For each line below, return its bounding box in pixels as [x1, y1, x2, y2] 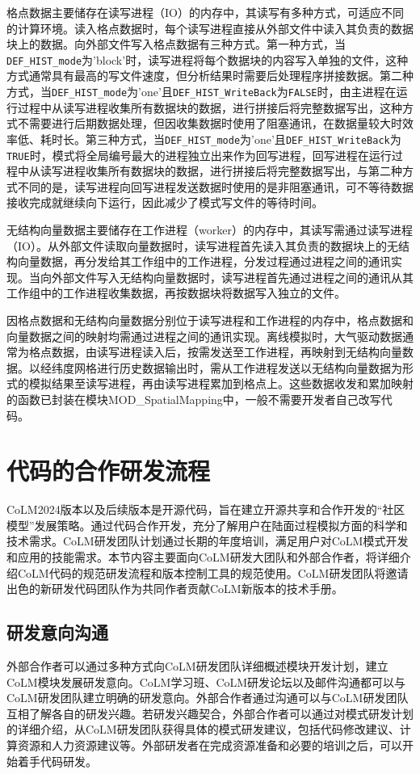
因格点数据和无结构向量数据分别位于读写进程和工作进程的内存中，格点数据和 [6, 311, 414, 328]
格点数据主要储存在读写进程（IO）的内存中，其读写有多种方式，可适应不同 [6, 4, 404, 20]
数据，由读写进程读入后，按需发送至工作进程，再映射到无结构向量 [51, 343, 402, 360]
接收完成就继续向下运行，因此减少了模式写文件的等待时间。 [6, 194, 323, 211]
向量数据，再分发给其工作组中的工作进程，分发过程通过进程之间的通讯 [17, 253, 391, 270]
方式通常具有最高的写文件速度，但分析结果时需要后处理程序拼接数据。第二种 [6, 67, 414, 84]
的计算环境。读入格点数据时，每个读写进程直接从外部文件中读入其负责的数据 [6, 19, 414, 36]
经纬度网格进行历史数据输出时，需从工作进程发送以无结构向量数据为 [40, 359, 402, 376]
